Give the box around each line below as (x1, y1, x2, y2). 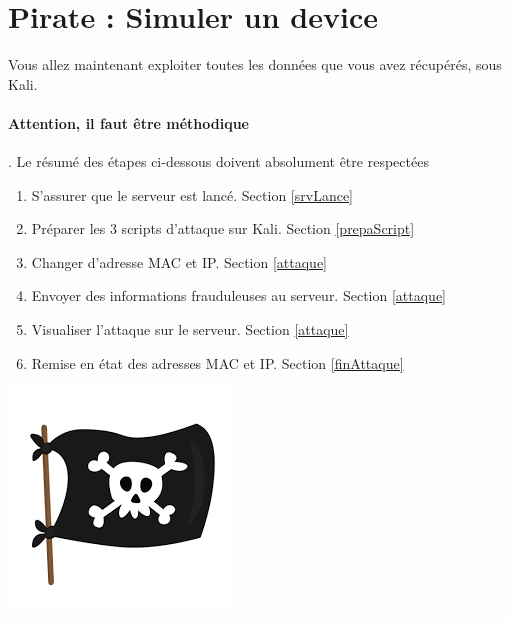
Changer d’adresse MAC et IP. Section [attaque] (31, 251, 328, 272)
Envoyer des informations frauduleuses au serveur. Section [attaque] (31, 285, 446, 306)
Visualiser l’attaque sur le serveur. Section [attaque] (31, 319, 349, 340)
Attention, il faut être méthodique (8, 112, 249, 133)
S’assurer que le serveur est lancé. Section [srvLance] (31, 184, 353, 205)
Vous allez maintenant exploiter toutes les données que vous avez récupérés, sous (8, 54, 502, 75)
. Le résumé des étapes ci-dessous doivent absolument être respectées (8, 151, 429, 172)
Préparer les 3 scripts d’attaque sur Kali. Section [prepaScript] (31, 218, 415, 239)
